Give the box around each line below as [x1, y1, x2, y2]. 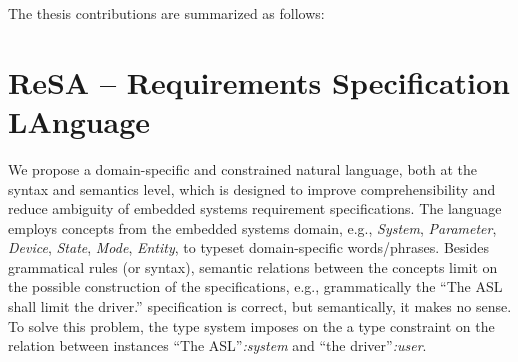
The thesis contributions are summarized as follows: [8, 3, 325, 23]
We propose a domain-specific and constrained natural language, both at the [8, 158, 477, 179]
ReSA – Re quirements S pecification [8, 61, 511, 102]
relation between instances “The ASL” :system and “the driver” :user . [8, 335, 427, 356]
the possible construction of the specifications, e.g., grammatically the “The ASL [8, 276, 503, 297]
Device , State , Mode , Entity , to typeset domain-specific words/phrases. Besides [8, 237, 489, 258]
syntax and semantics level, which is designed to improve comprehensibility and [8, 178, 496, 199]
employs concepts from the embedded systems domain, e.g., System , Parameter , [8, 217, 497, 238]
